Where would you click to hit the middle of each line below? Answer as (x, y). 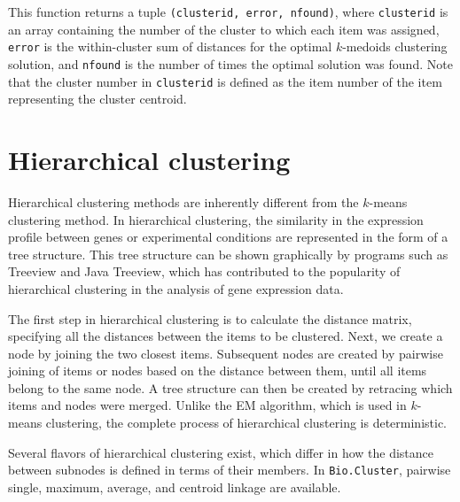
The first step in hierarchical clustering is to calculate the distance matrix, (210, 318)
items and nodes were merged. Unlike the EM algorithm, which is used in (207, 405)
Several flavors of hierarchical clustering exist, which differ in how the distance (221, 452)
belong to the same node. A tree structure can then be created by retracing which (230, 387)
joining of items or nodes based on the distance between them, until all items (218, 371)
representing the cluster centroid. (97, 99)
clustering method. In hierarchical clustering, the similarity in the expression (216, 219)
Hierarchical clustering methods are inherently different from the (183, 201)
